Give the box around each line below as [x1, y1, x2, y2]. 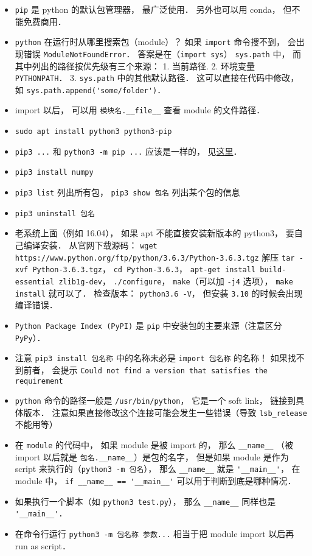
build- [260, 266, 286, 275]
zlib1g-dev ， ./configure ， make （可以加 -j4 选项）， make [58, 274, 293, 287]
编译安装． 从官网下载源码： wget [23, 239, 158, 251]
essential [15, 277, 55, 286]
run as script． [15, 539, 71, 552]
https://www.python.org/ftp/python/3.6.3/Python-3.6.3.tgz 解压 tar [15, 250, 295, 263]
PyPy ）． [15, 331, 46, 343]
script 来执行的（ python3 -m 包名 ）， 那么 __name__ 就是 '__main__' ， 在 [15, 462, 300, 475]
